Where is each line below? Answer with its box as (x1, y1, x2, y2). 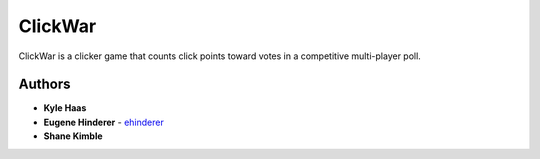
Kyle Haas (43, 102, 87, 114)
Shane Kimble (43, 130, 104, 142)
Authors (18, 76, 71, 93)
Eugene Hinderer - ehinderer (43, 116, 164, 128)
